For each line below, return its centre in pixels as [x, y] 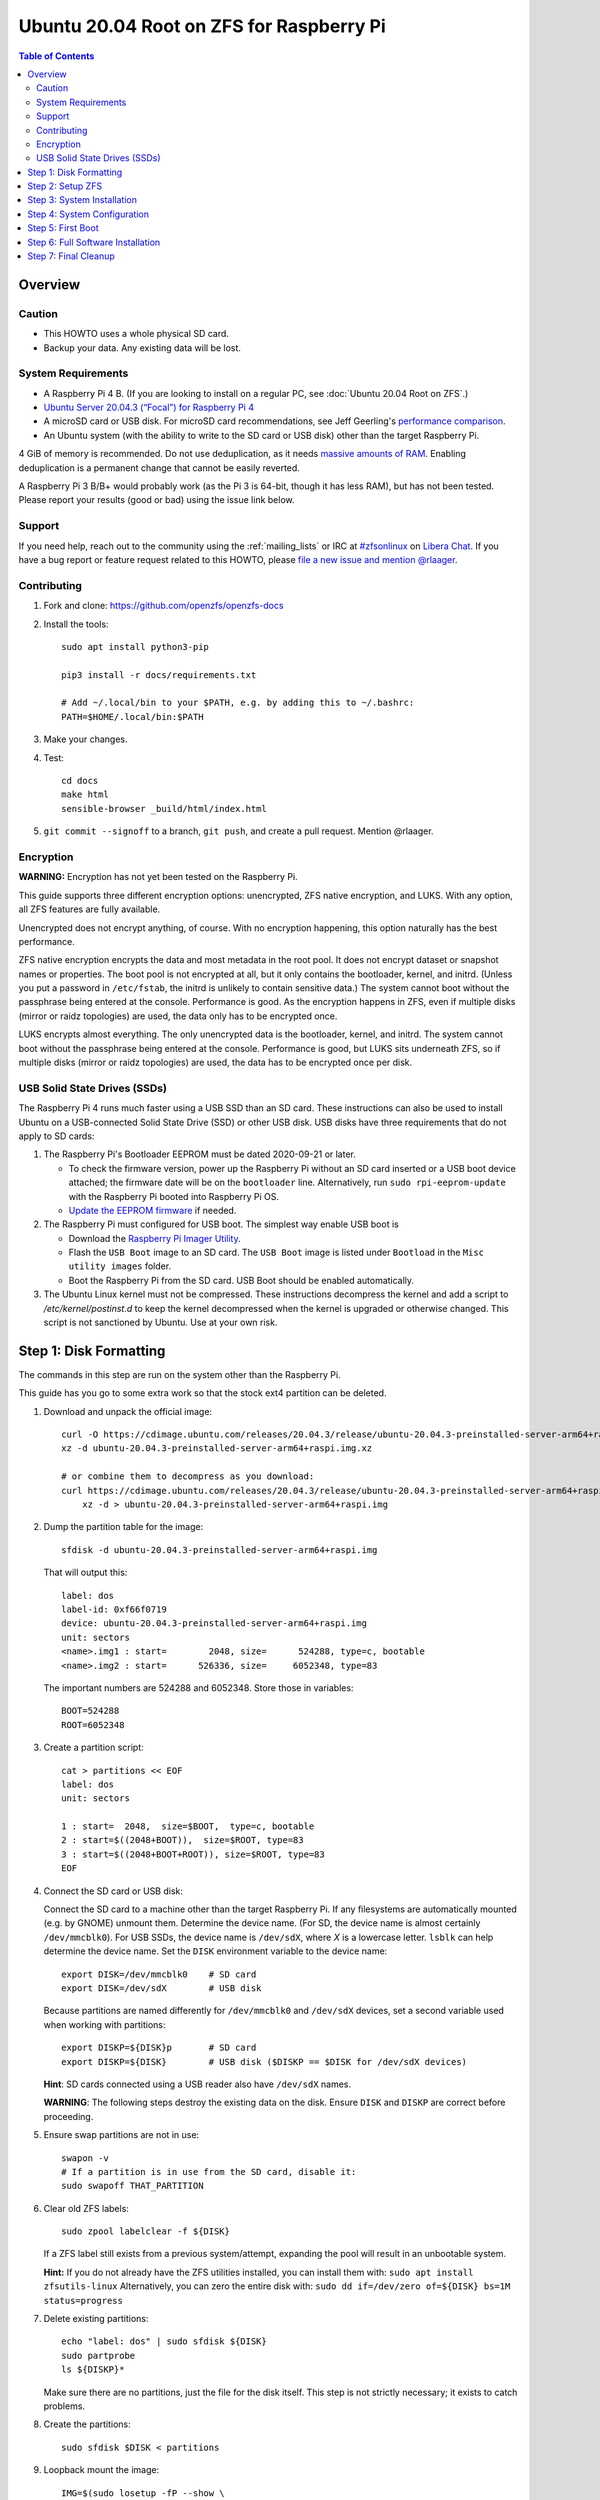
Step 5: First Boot [63, 228]
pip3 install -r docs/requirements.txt [159, 674]
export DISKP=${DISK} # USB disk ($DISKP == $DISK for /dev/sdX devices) [264, 2061]
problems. [64, 2406]
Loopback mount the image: [101, 2470]
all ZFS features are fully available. [89, 909]
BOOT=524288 [90, 1711]
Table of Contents [56, 56]
